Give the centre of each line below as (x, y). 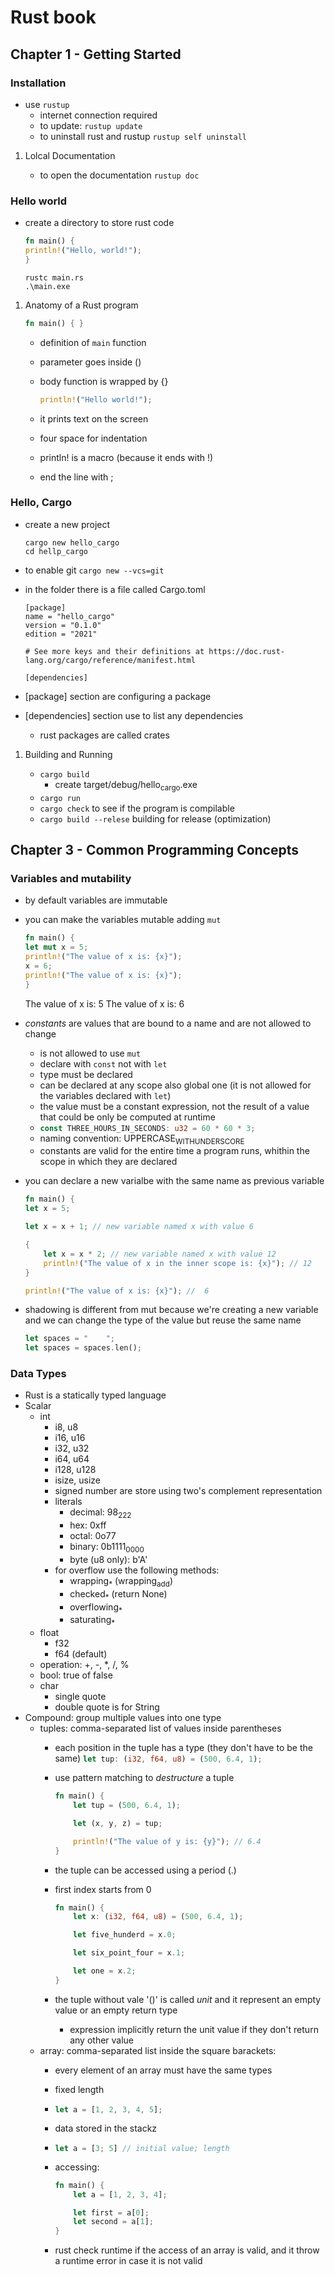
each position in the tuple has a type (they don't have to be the (183, 1748)
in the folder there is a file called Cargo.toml (115, 589)
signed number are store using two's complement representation (188, 1491)
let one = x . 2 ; (105, 1971)
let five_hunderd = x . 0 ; (125, 1935)
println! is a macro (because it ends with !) (126, 457)
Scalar (38, 1406)
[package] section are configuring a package (118, 696)
